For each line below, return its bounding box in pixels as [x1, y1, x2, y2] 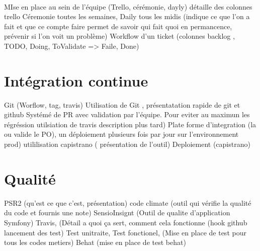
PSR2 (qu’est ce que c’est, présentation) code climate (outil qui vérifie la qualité [4, 197, 251, 208]
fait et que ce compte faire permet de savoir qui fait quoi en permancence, [4, 21, 232, 31]
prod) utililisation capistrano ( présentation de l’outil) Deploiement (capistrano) [4, 139, 250, 149]
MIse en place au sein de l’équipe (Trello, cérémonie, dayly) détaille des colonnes [4, 1, 252, 12]
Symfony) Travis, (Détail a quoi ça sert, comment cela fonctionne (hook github [4, 217, 247, 227]
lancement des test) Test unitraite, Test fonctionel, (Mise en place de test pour [4, 227, 246, 237]
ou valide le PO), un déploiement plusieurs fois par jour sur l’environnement [4, 129, 239, 139]
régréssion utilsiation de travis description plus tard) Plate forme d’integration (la [4, 119, 256, 129]
